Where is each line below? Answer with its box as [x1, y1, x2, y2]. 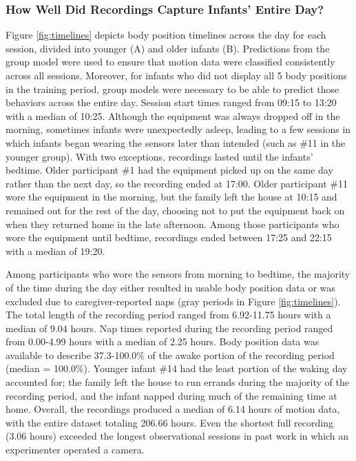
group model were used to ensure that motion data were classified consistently [6, 54, 335, 69]
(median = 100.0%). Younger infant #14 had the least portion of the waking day [6, 361, 348, 376]
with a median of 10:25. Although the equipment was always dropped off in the [6, 108, 340, 123]
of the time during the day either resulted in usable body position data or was [6, 280, 335, 294]
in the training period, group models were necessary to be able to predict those [6, 81, 339, 96]
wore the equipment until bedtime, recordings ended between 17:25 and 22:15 [6, 230, 332, 245]
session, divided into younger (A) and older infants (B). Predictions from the [6, 41, 330, 55]
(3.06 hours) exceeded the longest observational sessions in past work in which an [6, 429, 349, 443]
